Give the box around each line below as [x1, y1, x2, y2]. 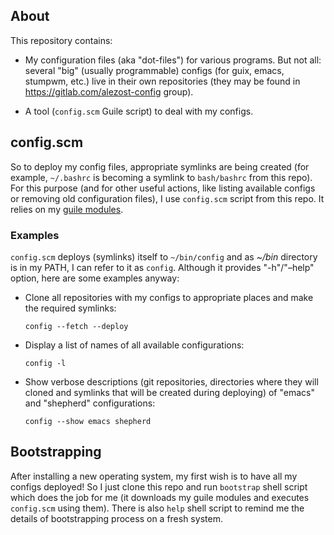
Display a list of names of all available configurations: [24, 339, 245, 351]
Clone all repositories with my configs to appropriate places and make [24, 291, 314, 303]
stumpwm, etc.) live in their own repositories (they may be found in [24, 75, 301, 87]
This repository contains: [10, 34, 113, 46]
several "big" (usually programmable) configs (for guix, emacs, [24, 64, 285, 76]
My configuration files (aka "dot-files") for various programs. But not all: [24, 54, 322, 66]
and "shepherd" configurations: [24, 397, 156, 409]
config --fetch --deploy [24, 321, 129, 331]
